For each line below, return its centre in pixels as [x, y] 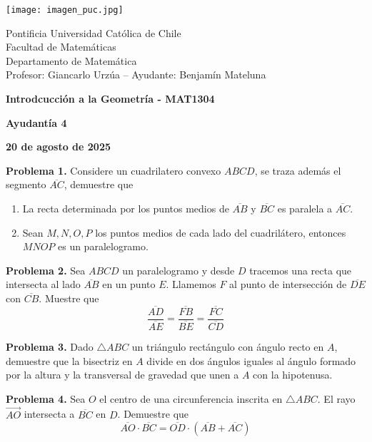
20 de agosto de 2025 [58, 147]
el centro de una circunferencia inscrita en [191, 398]
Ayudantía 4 [36, 122]
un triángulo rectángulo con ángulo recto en [228, 346]
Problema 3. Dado [50, 346]
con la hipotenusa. [293, 375]
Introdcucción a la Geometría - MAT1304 [110, 99]
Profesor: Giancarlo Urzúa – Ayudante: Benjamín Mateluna [136, 74]
